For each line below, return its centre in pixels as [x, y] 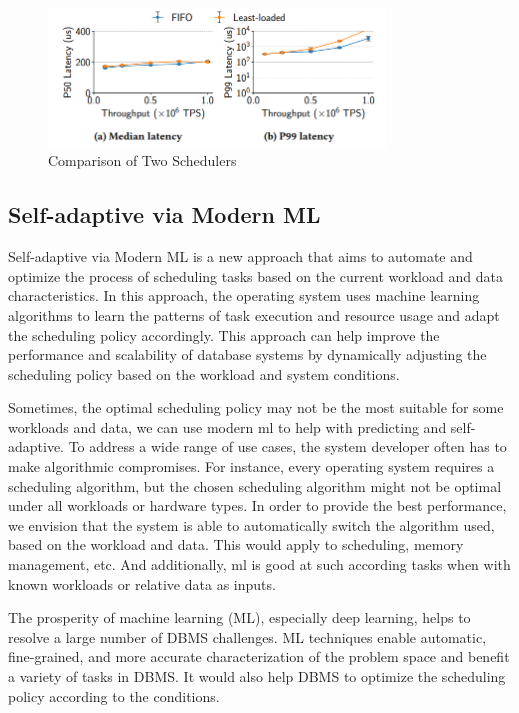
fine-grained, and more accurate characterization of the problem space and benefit [259, 656]
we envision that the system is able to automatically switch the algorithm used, [251, 524]
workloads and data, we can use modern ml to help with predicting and [227, 426]
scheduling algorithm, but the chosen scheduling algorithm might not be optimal [255, 485]
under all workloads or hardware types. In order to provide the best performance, [257, 505]
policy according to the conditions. [114, 695]
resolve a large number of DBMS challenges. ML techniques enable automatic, [247, 636]
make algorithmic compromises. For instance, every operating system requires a [251, 466]
